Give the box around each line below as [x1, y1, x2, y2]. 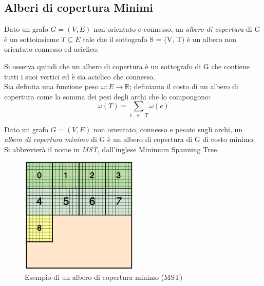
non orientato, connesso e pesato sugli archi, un [93, 124, 243, 134]
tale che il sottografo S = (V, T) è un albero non [83, 33, 237, 44]
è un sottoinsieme [4, 33, 59, 44]
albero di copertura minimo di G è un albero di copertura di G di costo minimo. [4, 134, 255, 145]
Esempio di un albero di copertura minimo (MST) [25, 272, 183, 282]
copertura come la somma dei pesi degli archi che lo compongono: [4, 91, 211, 101]
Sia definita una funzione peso [4, 81, 99, 92]
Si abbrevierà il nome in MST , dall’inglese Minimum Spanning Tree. [4, 144, 219, 154]
